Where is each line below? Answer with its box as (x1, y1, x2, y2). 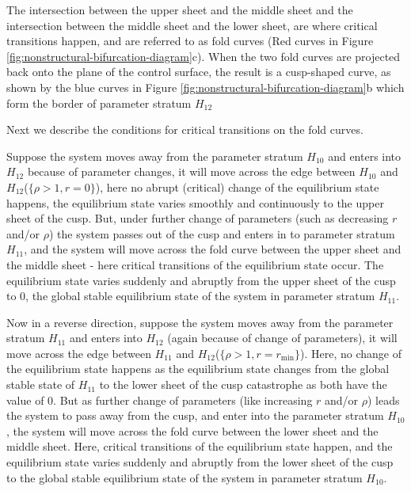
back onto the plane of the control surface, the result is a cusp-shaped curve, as (6, 63, 391, 80)
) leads (367, 391, 400, 408)
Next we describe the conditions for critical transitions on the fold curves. (6, 121, 363, 138)
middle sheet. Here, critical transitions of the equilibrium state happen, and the (6, 438, 393, 455)
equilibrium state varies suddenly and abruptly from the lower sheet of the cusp (6, 454, 394, 470)
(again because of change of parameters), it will (167, 329, 398, 346)
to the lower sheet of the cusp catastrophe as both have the (99, 376, 387, 393)
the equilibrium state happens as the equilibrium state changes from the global (6, 360, 390, 377)
